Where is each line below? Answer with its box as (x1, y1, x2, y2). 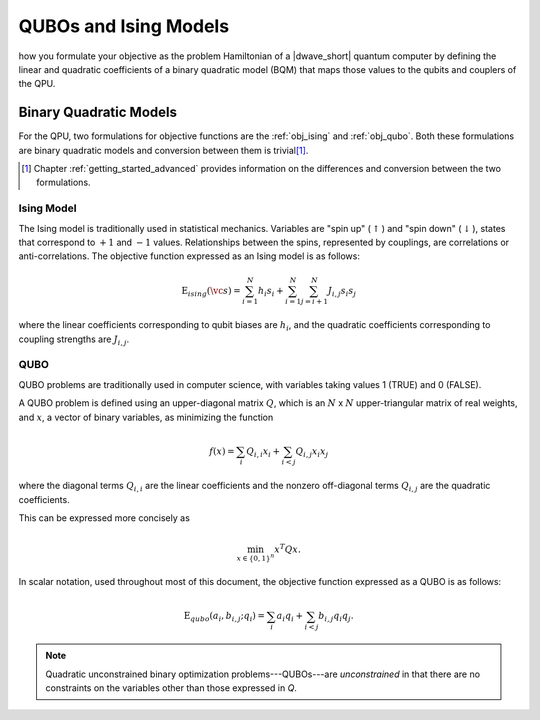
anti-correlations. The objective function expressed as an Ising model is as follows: (18, 250, 360, 262)
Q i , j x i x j (295, 445, 329, 459)
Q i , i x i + (246, 445, 281, 459)
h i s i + (257, 285, 284, 299)
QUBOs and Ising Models (18, 15, 230, 37)
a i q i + (276, 610, 304, 624)
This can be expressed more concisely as (18, 512, 190, 524)
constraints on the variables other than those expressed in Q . (45, 681, 297, 694)
